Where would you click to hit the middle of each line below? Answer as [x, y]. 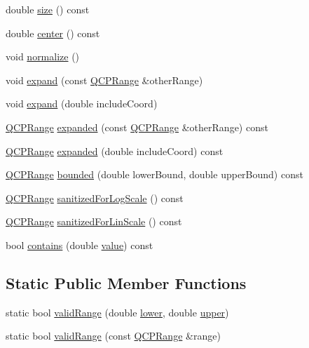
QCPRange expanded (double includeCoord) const [115, 150]
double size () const [48, 9]
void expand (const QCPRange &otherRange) [104, 80]
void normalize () [43, 56]
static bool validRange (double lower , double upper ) [117, 312]
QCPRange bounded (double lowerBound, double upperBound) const [154, 174]
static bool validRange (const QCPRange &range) [113, 336]
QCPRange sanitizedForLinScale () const [94, 221]
